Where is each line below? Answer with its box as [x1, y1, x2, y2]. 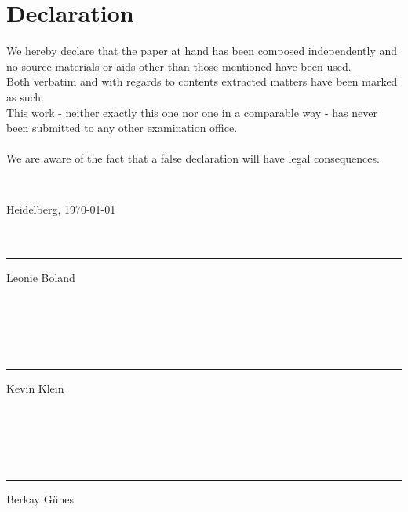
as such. [6, 88, 44, 104]
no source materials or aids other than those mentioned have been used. [6, 57, 352, 74]
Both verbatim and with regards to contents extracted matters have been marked [6, 73, 398, 90]
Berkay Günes [6, 491, 74, 507]
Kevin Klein [6, 380, 64, 397]
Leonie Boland [6, 269, 75, 286]
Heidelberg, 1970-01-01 [6, 200, 116, 217]
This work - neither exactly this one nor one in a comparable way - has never [6, 104, 377, 120]
